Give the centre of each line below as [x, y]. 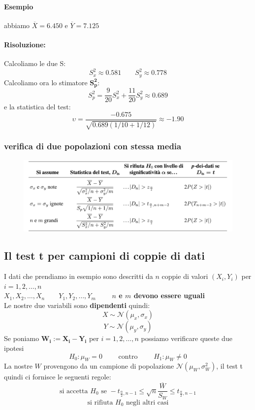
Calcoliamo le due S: [35, 63]
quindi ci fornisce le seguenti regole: [58, 377]
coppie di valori [185, 276]
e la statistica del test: [37, 107]
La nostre [18, 366]
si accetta [74, 391]
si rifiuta [100, 402]
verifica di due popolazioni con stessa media [93, 146]
